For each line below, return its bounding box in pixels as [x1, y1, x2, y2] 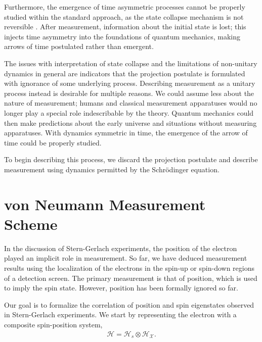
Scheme [4, 213, 58, 234]
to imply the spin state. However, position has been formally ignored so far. [4, 282, 238, 293]
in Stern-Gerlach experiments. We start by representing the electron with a [4, 309, 237, 320]
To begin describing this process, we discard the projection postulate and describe [4, 154, 258, 165]
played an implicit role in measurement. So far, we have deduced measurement [4, 253, 247, 263]
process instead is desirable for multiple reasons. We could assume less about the [4, 87, 254, 98]
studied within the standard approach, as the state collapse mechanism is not [4, 11, 244, 22]
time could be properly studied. [4, 137, 102, 148]
